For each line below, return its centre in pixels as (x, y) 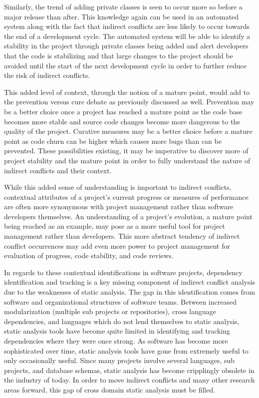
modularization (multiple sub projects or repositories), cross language (110, 311)
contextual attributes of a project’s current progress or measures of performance (126, 197)
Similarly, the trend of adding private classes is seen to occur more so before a (123, 6)
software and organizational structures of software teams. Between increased (120, 301)
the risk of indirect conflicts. (47, 75)
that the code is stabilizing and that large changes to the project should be (119, 55)
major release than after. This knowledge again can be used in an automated (122, 16)
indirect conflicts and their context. (58, 170)
